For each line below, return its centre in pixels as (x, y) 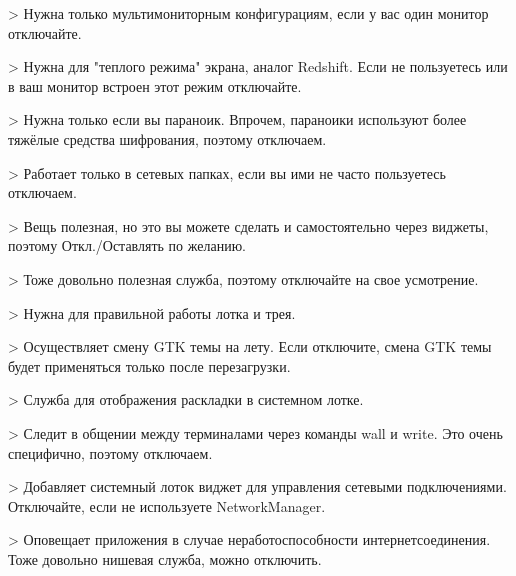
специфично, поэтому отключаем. (110, 452)
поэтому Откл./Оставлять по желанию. (127, 245)
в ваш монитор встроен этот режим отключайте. (155, 85)
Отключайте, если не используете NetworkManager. (167, 505)
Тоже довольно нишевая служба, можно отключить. (165, 558)
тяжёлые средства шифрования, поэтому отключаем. (167, 138)
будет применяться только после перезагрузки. (149, 365)
